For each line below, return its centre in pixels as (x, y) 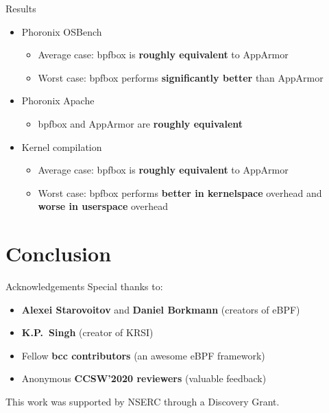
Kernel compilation (62, 146)
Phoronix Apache (58, 101)
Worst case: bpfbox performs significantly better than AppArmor (181, 77)
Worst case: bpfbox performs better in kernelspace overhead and (180, 192)
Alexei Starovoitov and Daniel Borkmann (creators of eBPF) (161, 309)
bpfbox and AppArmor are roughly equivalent (141, 123)
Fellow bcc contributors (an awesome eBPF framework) (143, 355)
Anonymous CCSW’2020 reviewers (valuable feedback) (144, 378)
